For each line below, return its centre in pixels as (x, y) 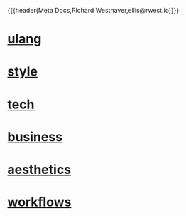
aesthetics (39, 169)
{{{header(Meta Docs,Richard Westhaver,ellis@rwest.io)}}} (93, 10)
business (35, 137)
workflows (39, 202)
